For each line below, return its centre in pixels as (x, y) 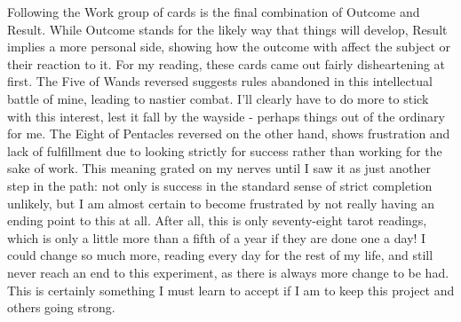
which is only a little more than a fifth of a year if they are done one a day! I (217, 237)
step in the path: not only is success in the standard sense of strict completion (220, 185)
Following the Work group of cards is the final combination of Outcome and (214, 12)
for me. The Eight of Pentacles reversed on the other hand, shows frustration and (229, 134)
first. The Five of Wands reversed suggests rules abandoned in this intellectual (220, 81)
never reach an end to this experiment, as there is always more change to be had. (228, 272)
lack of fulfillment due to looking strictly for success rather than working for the (225, 150)
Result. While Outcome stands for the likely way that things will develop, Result (227, 29)
